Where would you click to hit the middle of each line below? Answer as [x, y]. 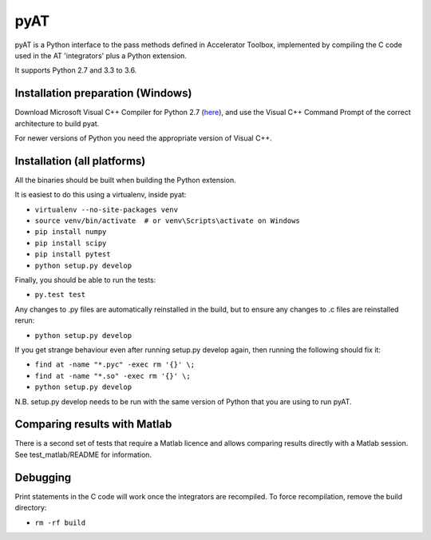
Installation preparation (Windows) [103, 93]
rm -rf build [60, 522]
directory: [31, 508]
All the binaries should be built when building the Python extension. [126, 180]
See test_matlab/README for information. [83, 455]
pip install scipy [71, 243]
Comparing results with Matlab [93, 425]
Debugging [43, 477]
